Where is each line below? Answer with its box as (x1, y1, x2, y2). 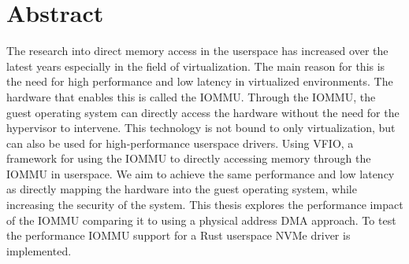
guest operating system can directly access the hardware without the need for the (6, 104, 400, 120)
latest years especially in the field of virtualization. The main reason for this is (6, 57, 385, 74)
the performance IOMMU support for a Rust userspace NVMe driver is (6, 227, 351, 244)
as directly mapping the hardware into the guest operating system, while (6, 181, 357, 197)
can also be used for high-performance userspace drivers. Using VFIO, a (6, 134, 354, 151)
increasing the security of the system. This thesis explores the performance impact (6, 196, 403, 213)
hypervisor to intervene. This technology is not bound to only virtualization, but (6, 119, 396, 136)
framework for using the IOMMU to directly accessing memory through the (6, 150, 371, 167)
